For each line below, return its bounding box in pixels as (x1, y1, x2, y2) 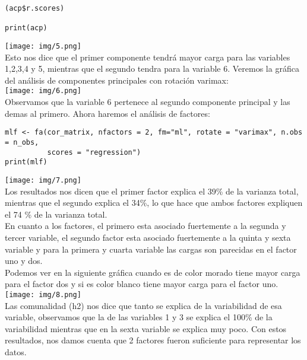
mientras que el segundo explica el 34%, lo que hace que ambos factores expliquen (5, 196, 303, 209)
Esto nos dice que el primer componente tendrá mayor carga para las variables (5, 50, 290, 63)
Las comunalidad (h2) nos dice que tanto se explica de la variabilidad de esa (5, 299, 282, 311)
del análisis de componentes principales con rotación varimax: (5, 74, 229, 86)
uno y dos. (5, 254, 43, 267)
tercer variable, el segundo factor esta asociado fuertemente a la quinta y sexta (5, 231, 291, 243)
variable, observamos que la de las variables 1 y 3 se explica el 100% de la (5, 311, 273, 323)
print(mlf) (5, 158, 48, 167)
